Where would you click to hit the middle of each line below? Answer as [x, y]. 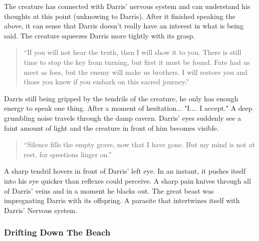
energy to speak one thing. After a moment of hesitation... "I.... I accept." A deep [128, 108]
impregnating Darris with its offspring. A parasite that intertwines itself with [122, 200]
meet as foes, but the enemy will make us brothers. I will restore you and [135, 72]
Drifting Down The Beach [57, 232]
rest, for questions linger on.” [68, 154]
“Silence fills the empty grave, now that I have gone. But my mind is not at [139, 144]
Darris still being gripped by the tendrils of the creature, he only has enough [121, 98]
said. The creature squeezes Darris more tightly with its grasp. [100, 35]
